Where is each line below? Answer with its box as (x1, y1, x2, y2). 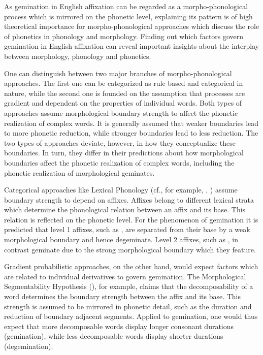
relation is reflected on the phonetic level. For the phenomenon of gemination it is (4, 214, 258, 224)
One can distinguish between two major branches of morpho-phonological (4, 68, 232, 78)
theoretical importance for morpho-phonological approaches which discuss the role (4, 21, 259, 31)
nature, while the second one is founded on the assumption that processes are (4, 87, 245, 98)
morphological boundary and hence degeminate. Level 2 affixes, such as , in (4, 234, 238, 245)
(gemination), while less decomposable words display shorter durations (4, 331, 223, 341)
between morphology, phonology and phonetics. (4, 50, 151, 61)
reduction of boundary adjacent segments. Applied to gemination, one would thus (4, 311, 258, 321)
